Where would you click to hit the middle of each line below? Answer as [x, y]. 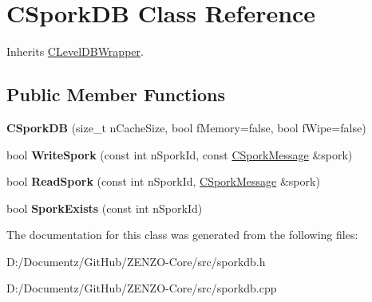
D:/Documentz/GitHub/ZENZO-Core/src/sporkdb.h [136, 261]
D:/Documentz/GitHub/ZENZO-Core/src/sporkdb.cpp [142, 288]
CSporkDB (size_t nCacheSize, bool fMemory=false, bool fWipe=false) [186, 127]
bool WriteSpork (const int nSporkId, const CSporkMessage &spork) [180, 154]
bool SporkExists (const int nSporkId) [105, 208]
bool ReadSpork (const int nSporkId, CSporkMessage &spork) [163, 181]
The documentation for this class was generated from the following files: [182, 235]
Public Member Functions [116, 94]
